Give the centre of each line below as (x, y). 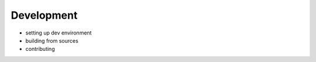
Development (44, 15)
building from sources (52, 40)
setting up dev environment (59, 33)
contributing (40, 49)
